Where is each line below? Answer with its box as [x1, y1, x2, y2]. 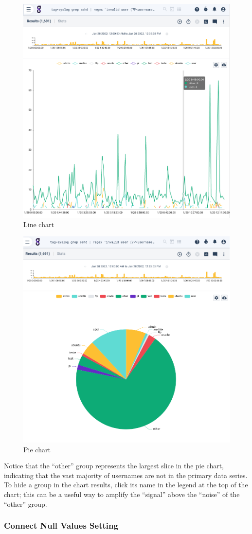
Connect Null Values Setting [4, 519, 118, 532]
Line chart [23, 219, 54, 230]
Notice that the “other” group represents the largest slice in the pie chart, [4, 461, 224, 471]
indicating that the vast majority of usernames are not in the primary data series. [4, 470, 248, 480]
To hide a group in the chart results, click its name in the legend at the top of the [4, 480, 248, 490]
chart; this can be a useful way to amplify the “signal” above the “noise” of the [4, 489, 240, 499]
